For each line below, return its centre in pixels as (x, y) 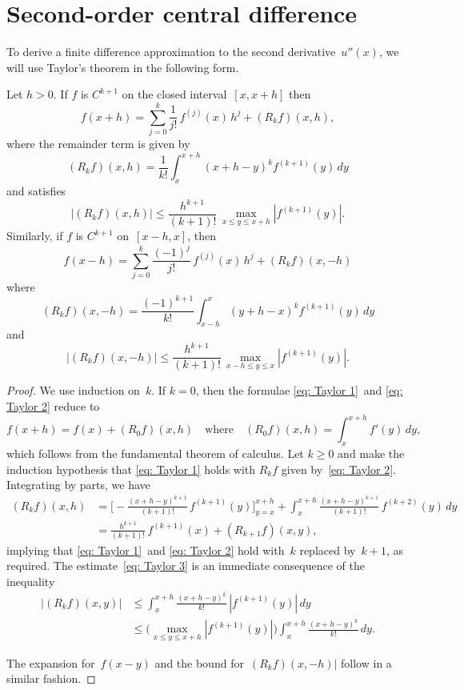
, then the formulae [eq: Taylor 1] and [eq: (299, 390)
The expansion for (51, 662)
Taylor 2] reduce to (53, 406)
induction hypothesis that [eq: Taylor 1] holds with (131, 469)
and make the (371, 453)
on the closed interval (174, 94)
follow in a (366, 662)
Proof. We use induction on (73, 390)
